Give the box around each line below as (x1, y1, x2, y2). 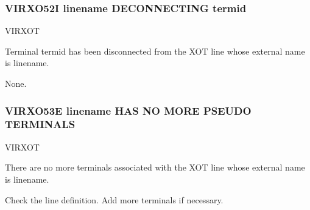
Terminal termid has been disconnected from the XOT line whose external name (5, 44, 305, 57)
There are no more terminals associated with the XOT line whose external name (5, 161, 305, 174)
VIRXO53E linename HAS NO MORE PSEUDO (5, 103, 252, 118)
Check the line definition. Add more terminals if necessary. (5, 193, 224, 206)
